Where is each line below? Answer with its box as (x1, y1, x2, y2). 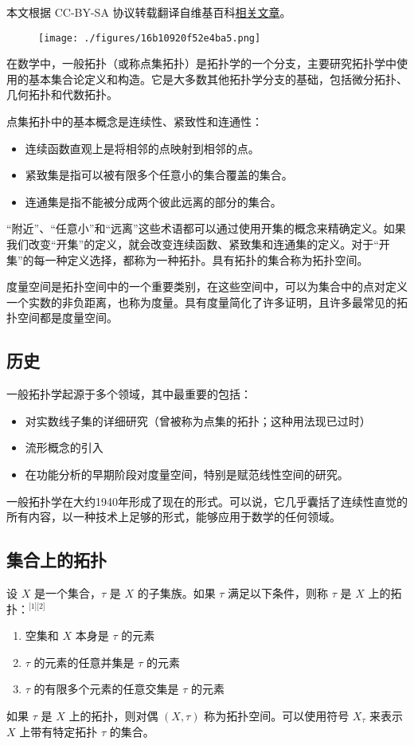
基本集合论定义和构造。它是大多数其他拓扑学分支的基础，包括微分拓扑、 (28, 70, 408, 87)
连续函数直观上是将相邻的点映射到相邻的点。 (25, 139, 260, 156)
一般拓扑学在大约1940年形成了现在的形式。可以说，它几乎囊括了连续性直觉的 (6, 492, 408, 509)
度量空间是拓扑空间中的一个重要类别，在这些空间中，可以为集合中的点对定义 (6, 278, 408, 295)
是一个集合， (33, 584, 101, 601)
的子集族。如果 (137, 584, 216, 601)
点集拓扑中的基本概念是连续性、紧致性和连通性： (6, 113, 263, 130)
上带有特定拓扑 (19, 723, 98, 739)
